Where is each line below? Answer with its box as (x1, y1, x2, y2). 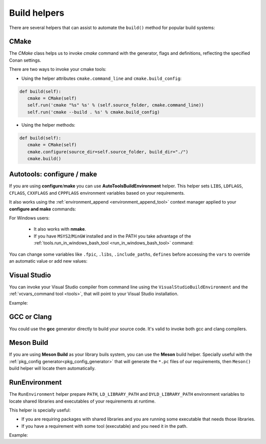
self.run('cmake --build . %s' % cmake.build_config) (27, 109, 160, 115)
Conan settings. (9, 57, 41, 63)
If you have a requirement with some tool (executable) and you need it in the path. (21, 423, 188, 429)
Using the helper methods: (21, 122, 76, 128)
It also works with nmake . (33, 226, 86, 232)
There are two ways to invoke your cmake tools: (9, 67, 107, 72)
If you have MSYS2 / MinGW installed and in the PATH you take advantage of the (33, 233, 192, 239)
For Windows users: (9, 215, 50, 221)
